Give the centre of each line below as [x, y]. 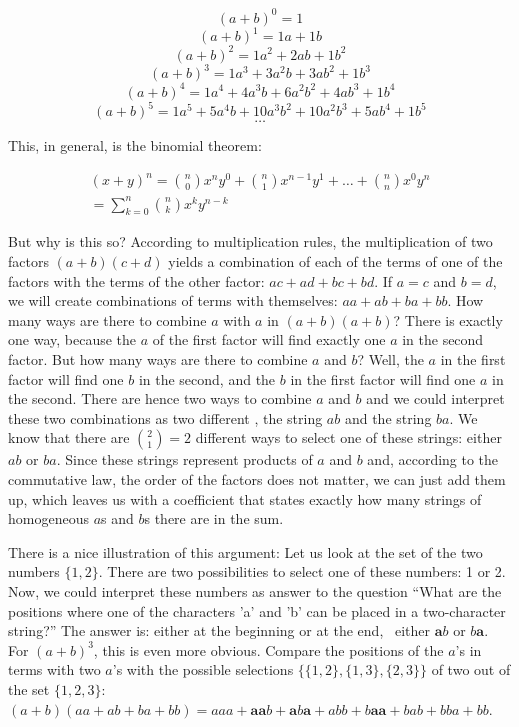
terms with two [54, 669]
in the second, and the [207, 378]
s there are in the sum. [214, 518]
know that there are [69, 437]
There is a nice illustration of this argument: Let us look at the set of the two [245, 551]
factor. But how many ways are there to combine [158, 359]
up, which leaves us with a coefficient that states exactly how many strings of [245, 498]
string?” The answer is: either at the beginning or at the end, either [219, 630]
